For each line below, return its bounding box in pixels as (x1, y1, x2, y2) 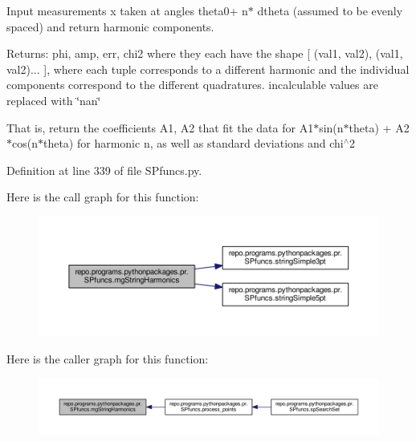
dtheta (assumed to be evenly (257, 2, 403, 18)
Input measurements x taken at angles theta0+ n (6, 2, 248, 18)
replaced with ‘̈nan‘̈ (6, 91, 101, 108)
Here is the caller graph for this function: (6, 350, 209, 367)
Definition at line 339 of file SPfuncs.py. (6, 161, 202, 178)
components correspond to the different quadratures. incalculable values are (6, 76, 378, 93)
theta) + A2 (349, 119, 410, 136)
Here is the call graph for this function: (6, 189, 199, 205)
